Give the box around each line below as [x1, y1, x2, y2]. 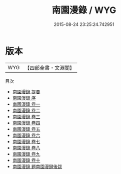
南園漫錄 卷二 [12, 107, 40, 113]
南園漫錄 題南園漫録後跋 [12, 163, 62, 170]
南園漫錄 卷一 [12, 101, 40, 107]
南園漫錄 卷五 [12, 126, 40, 132]
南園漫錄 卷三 [12, 113, 40, 120]
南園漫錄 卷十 [12, 157, 40, 163]
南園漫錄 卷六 [12, 132, 40, 138]
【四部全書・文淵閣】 [24, 64, 75, 71]
